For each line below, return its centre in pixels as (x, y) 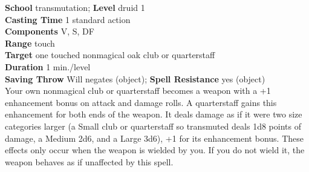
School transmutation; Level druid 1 (75, 7)
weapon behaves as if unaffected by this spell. (89, 161)
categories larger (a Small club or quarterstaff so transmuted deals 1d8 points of (153, 126)
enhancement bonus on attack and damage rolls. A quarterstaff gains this (141, 102)
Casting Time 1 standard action (68, 19)
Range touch (30, 43)
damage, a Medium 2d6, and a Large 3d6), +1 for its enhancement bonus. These (154, 138)
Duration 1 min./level (48, 66)
